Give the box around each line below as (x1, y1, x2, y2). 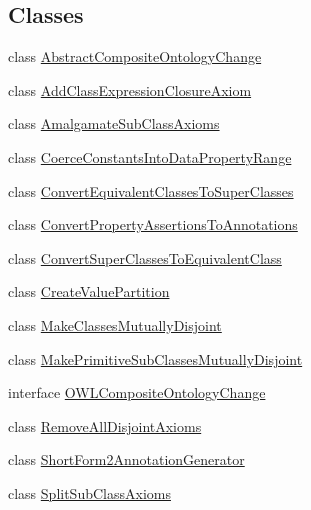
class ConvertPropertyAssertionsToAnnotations (8, 214, 298, 235)
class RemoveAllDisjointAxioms (8, 415, 202, 436)
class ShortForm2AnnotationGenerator (8, 449, 245, 470)
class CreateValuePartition (8, 281, 170, 302)
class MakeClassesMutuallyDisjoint (8, 314, 222, 335)
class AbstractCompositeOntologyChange (8, 46, 262, 67)
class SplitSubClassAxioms (8, 482, 171, 503)
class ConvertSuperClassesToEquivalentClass (8, 247, 282, 268)
